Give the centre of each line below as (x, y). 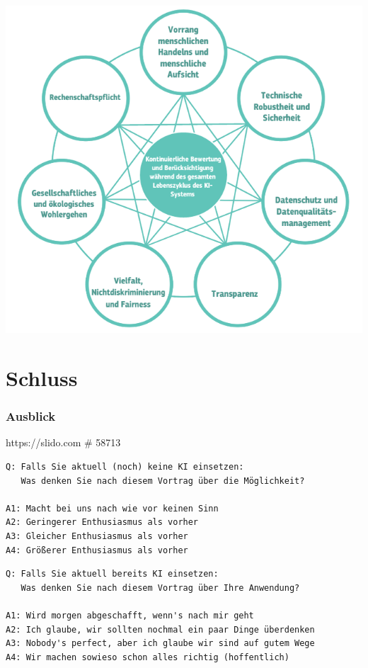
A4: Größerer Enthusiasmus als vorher (97, 550)
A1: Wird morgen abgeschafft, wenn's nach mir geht (130, 615)
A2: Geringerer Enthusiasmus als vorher (102, 522)
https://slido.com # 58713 (63, 442)
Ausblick (31, 416)
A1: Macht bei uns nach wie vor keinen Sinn (112, 508)
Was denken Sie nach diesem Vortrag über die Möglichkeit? (163, 481)
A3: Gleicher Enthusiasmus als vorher (97, 536)
